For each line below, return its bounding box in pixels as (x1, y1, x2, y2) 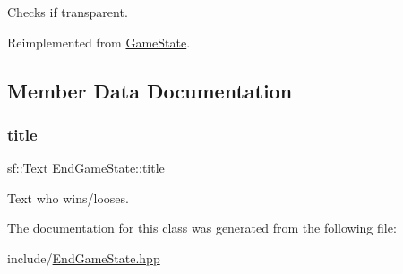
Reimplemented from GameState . (7, 32, 191, 51)
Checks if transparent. (7, 3, 128, 21)
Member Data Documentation (7, 76, 293, 104)
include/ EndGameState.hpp (7, 248, 160, 267)
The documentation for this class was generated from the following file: (7, 218, 397, 237)
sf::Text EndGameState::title (7, 158, 165, 177)
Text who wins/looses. (7, 188, 129, 207)
